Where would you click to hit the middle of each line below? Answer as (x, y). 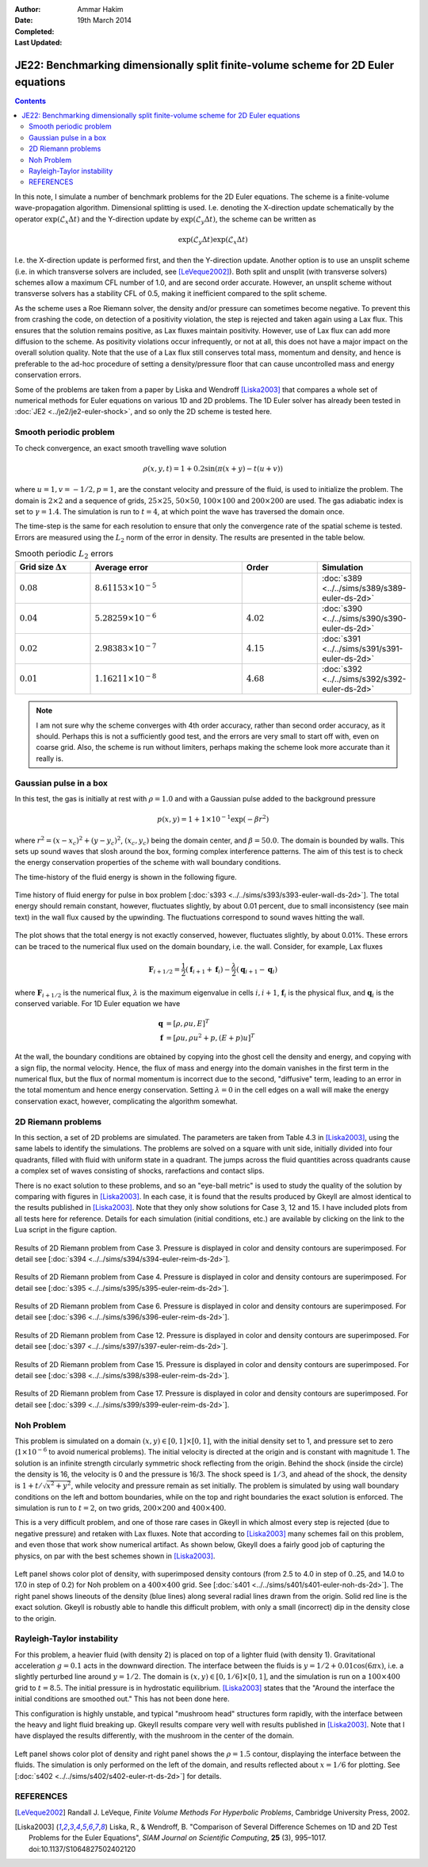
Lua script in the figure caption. (66, 1230)
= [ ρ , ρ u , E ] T (188, 1023)
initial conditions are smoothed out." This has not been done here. (122, 1699)
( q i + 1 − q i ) (257, 970)
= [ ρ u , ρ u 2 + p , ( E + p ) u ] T (210, 1037)
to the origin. (36, 1618)
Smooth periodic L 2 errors (64, 555)
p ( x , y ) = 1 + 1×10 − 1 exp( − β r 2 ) (213, 819)
